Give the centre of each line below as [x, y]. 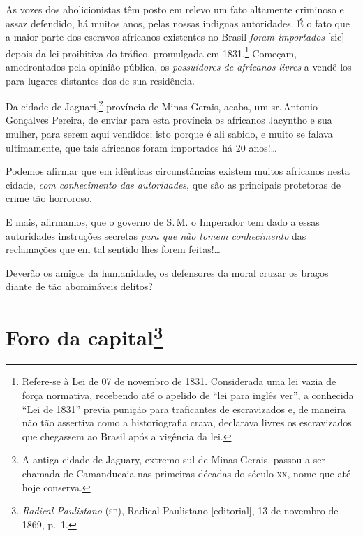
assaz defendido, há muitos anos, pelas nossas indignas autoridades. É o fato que [178, 23]
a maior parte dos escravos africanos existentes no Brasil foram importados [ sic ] [175, 37]
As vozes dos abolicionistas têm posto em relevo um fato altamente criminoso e [175, 9]
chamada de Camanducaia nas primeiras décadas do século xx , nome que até [186, 473]
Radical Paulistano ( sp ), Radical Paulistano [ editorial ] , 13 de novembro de [180, 510]
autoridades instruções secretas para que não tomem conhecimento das [156, 235]
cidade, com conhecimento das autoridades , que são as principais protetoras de [173, 184]
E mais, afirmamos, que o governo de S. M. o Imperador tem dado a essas [163, 222]
